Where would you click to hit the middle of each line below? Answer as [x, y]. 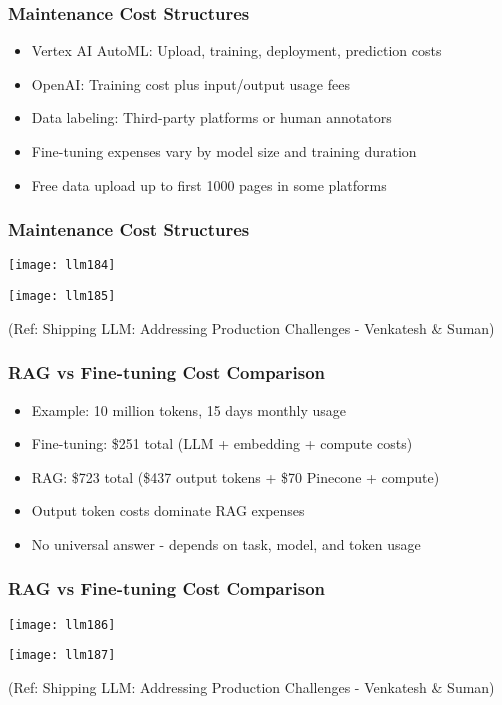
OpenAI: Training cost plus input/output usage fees [190, 83]
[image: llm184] [62, 265]
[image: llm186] [62, 624]
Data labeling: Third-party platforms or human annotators [211, 117]
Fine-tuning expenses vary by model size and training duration [224, 151]
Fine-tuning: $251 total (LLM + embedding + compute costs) [222, 443]
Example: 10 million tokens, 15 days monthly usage [189, 409]
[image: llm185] [62, 296]
